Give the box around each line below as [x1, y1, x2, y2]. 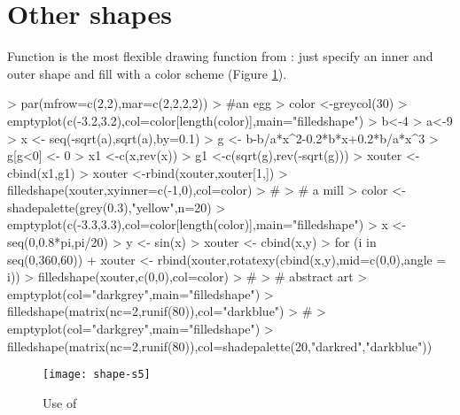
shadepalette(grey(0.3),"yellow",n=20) [7, 197, 212, 216]
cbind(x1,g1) [7, 163, 75, 181]
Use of [43, 393, 77, 411]
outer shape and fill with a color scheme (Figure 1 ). [7, 64, 287, 82]
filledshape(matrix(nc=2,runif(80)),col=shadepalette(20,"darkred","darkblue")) [7, 336, 433, 355]
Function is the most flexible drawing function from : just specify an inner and [7, 47, 433, 65]
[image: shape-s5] [43, 368, 151, 381]
